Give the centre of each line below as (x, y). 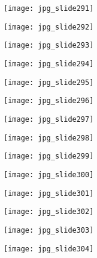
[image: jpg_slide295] (49, 82)
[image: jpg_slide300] (49, 175)
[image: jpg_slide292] (49, 27)
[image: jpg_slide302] (49, 212)
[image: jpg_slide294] (49, 64)
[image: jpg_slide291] (49, 8)
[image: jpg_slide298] (49, 138)
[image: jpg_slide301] (49, 193)
